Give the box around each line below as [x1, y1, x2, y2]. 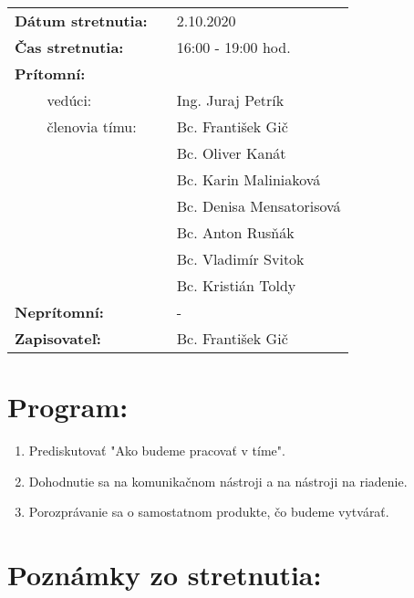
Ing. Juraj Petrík [176, 89, 285, 110]
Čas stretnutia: [15, 37, 124, 58]
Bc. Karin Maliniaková [176, 169, 321, 190]
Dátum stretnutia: [15, 10, 148, 31]
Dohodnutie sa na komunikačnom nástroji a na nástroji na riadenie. [28, 471, 408, 490]
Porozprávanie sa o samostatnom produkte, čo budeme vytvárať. [28, 502, 389, 521]
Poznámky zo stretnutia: [7, 556, 322, 593]
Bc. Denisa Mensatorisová [176, 195, 341, 216]
